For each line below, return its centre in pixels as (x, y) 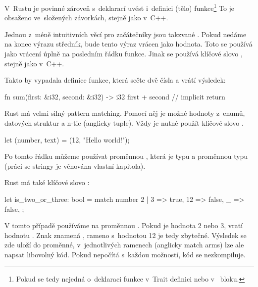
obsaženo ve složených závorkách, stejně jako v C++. (86, 18)
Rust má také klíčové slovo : (47, 182)
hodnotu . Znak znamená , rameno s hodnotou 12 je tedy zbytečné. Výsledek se (126, 235)
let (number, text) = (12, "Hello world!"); (67, 139)
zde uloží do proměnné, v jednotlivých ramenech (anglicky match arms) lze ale (124, 245)
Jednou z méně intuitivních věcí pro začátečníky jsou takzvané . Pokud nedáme (126, 34)
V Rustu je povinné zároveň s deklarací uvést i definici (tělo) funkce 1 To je (120, 7)
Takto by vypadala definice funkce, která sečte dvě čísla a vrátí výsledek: (115, 80)
